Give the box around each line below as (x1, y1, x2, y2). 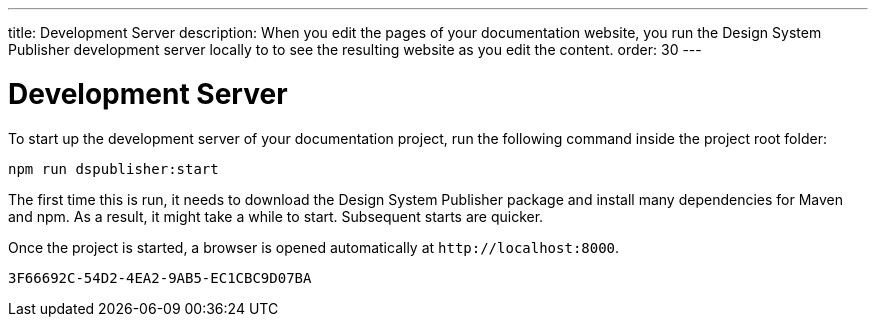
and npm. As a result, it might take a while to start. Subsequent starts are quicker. (8, 207, 544, 225)
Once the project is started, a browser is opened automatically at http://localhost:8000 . (8, 238, 620, 256)
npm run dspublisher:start (8, 160, 219, 177)
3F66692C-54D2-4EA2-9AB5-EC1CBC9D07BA (8, 269, 312, 286)
